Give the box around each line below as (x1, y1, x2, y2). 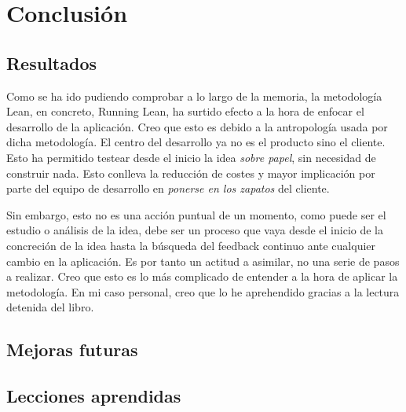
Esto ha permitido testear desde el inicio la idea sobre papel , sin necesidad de (6, 149, 376, 165)
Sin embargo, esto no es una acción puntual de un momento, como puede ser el (6, 206, 386, 223)
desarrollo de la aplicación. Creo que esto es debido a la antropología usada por (6, 118, 388, 134)
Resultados (6, 50, 97, 75)
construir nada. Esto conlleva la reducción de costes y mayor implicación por (6, 164, 375, 181)
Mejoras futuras (6, 337, 138, 362)
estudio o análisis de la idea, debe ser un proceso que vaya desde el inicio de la (6, 222, 383, 238)
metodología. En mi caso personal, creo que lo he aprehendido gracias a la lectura (6, 283, 400, 300)
